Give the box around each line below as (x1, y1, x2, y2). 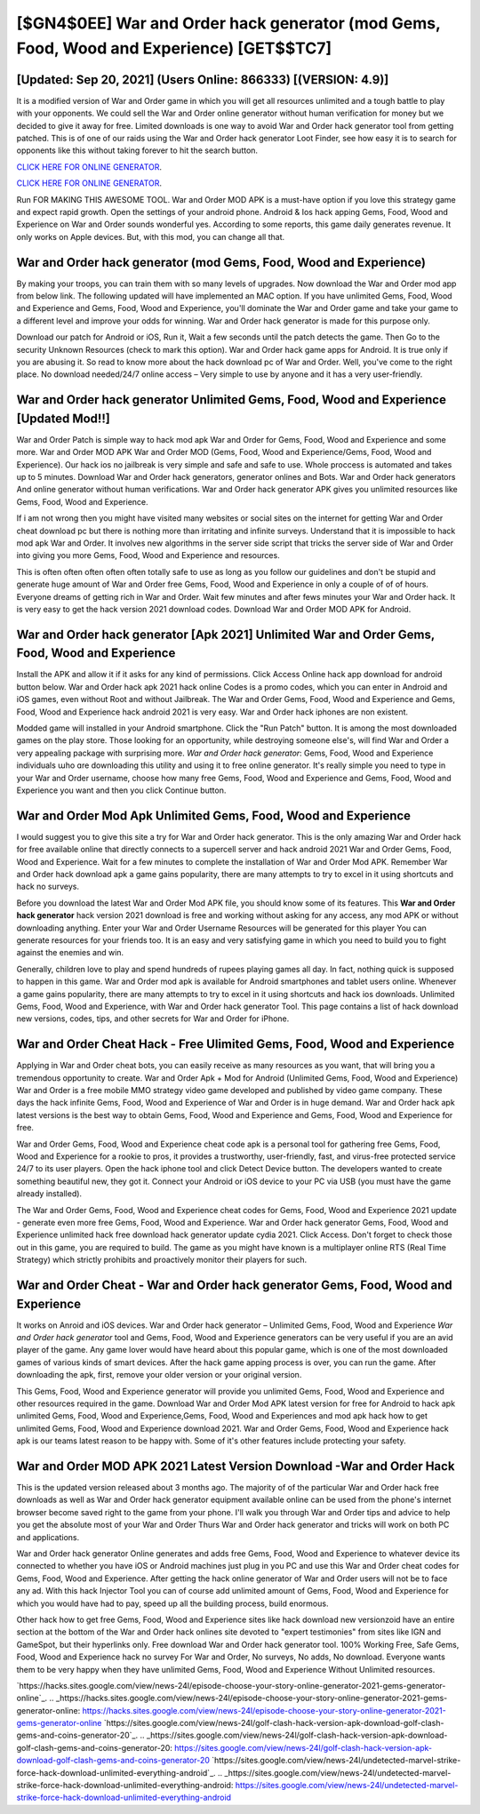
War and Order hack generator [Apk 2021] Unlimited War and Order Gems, (16, 627, 436, 642)
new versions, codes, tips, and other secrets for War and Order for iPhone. (16, 1013, 290, 1024)
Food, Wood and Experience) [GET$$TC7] (16, 38, 332, 58)
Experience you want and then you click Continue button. (16, 785, 227, 795)
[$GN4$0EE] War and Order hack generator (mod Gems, (16, 13, 441, 33)
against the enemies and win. (16, 947, 124, 958)
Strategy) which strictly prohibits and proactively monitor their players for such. (16, 1254, 308, 1266)
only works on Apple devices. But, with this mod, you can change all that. (16, 231, 284, 242)
